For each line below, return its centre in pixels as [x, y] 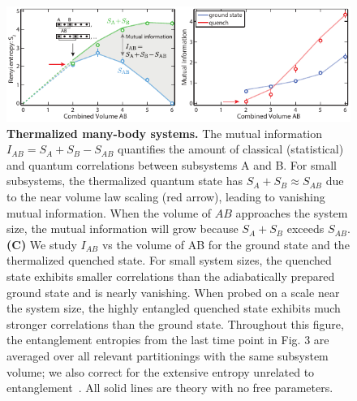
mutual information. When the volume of [109, 212]
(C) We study [42, 244]
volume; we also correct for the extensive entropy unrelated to [161, 371]
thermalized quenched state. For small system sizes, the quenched [169, 260]
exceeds [305, 229]
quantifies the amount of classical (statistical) [231, 149]
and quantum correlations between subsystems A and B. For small [172, 164]
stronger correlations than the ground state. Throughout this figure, [175, 323]
